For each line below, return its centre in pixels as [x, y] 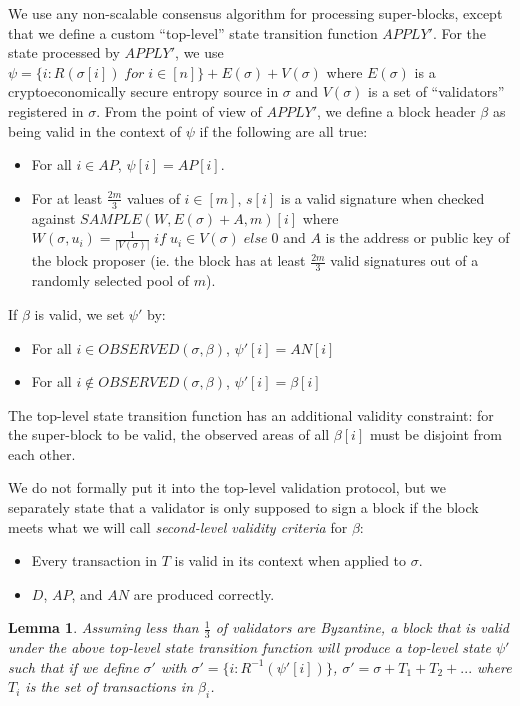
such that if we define [73, 666]
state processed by [64, 52]
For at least [67, 197]
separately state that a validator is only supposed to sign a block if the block [243, 507]
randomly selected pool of [110, 280]
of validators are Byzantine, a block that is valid [362, 627]
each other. [42, 453]
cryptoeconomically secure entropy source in [143, 91]
